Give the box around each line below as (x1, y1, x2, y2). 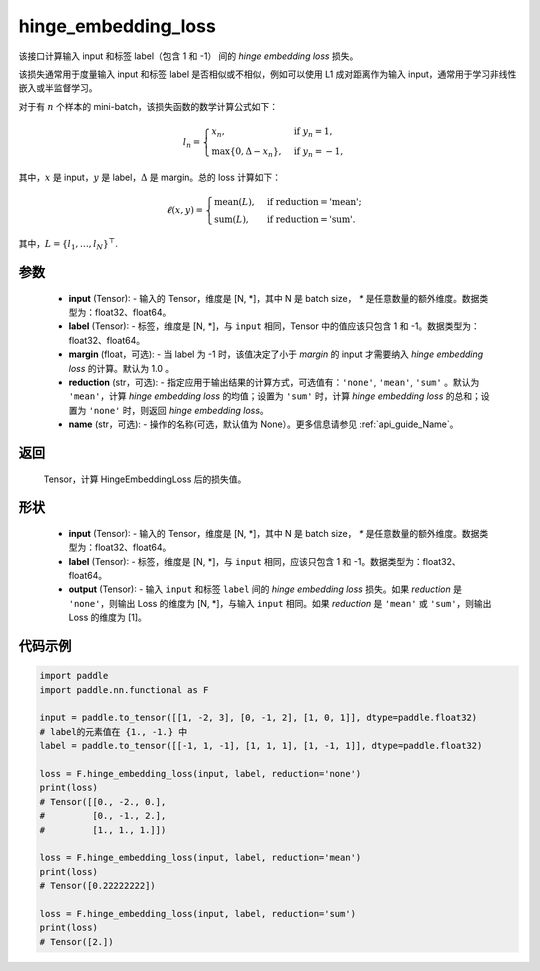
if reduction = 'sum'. (266, 214, 356, 225)
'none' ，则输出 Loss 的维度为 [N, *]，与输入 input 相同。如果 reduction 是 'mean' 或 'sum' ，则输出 (68, 597, 492, 609)
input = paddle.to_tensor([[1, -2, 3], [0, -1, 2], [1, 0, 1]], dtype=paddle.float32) (39, 712, 478, 724)
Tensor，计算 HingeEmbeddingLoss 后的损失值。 (43, 473, 247, 485)
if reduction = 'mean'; (266, 196, 362, 208)
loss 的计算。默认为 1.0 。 (68, 362, 175, 374)
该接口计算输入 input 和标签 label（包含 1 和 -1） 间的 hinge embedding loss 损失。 (18, 50, 359, 62)
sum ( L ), (213, 214, 249, 225)
